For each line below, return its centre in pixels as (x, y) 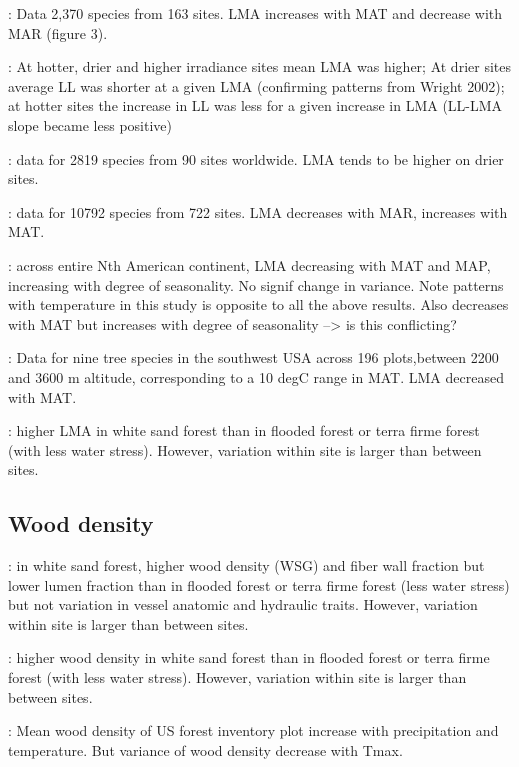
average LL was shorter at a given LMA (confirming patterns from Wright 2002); (256, 85)
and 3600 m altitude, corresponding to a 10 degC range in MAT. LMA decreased (256, 376)
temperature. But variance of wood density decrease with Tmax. (205, 749)
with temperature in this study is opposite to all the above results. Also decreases (258, 304)
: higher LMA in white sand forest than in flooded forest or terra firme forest (244, 430)
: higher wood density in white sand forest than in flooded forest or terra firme (249, 657)
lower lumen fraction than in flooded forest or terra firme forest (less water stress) (259, 584)
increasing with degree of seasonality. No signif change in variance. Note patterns (256, 284)
